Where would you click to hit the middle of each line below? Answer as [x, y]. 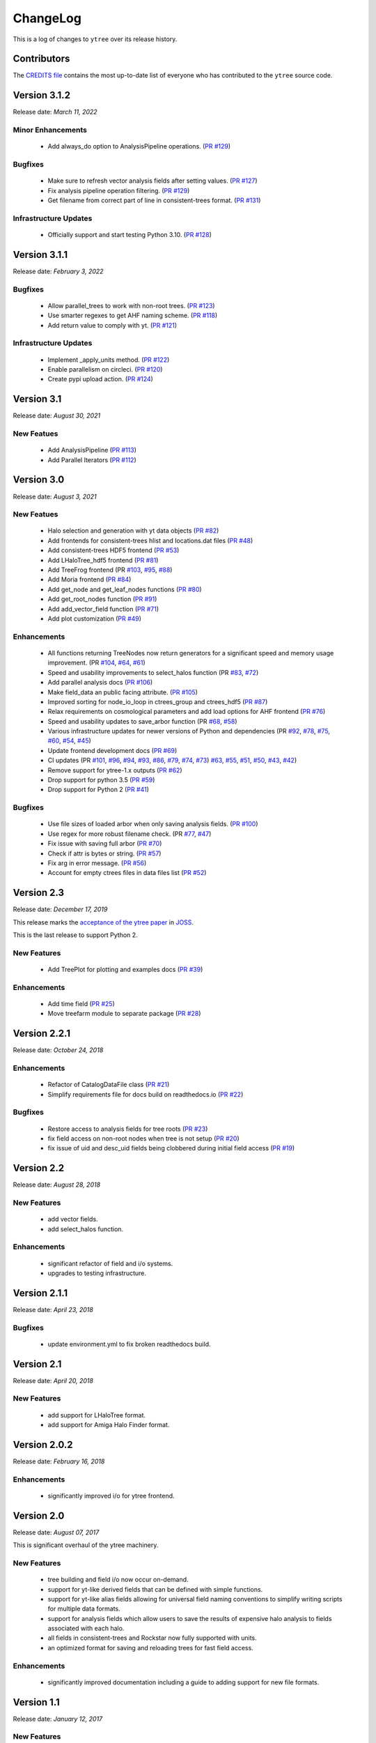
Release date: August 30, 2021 [57, 416]
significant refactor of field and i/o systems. [110, 1263]
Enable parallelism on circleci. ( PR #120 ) [105, 369]
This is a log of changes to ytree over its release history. [95, 39]
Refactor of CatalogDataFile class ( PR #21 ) [109, 1085]
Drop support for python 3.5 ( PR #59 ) [101, 780]
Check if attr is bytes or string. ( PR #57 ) [104, 853]
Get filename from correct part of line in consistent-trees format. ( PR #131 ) [154, 200]
